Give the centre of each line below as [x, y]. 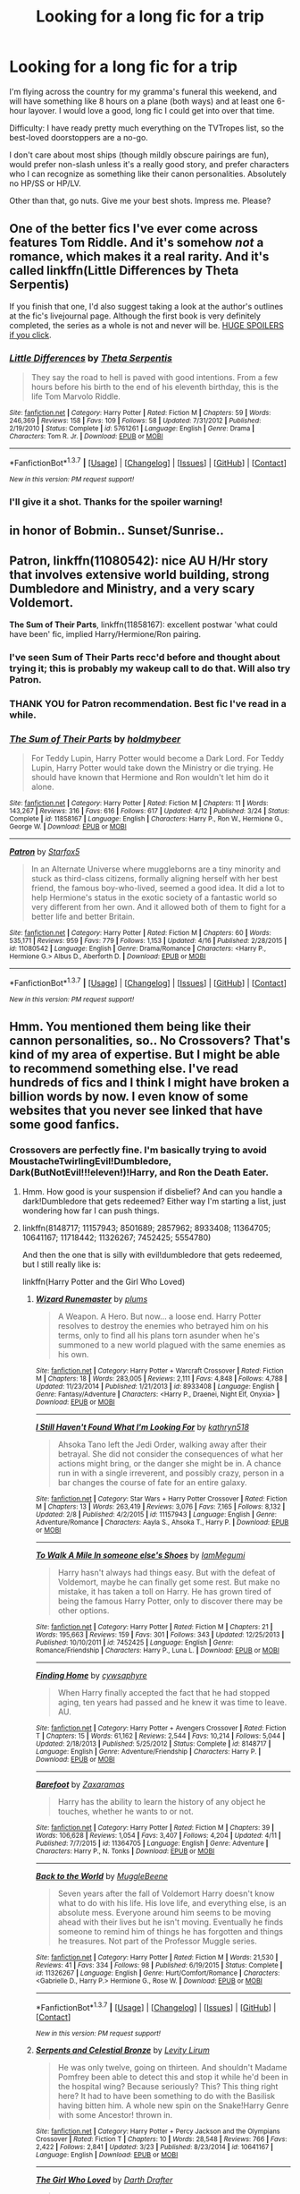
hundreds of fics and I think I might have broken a [150, 1083]
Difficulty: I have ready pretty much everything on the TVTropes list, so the [146, 128]
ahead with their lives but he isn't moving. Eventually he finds [171, 1922]
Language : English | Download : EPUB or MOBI [107, 2155]
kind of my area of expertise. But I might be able [145, 1054]
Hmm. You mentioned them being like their [130, 1027]
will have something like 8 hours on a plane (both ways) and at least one [142, 101]
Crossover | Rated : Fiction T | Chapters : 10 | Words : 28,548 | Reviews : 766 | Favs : [161, 2139]
